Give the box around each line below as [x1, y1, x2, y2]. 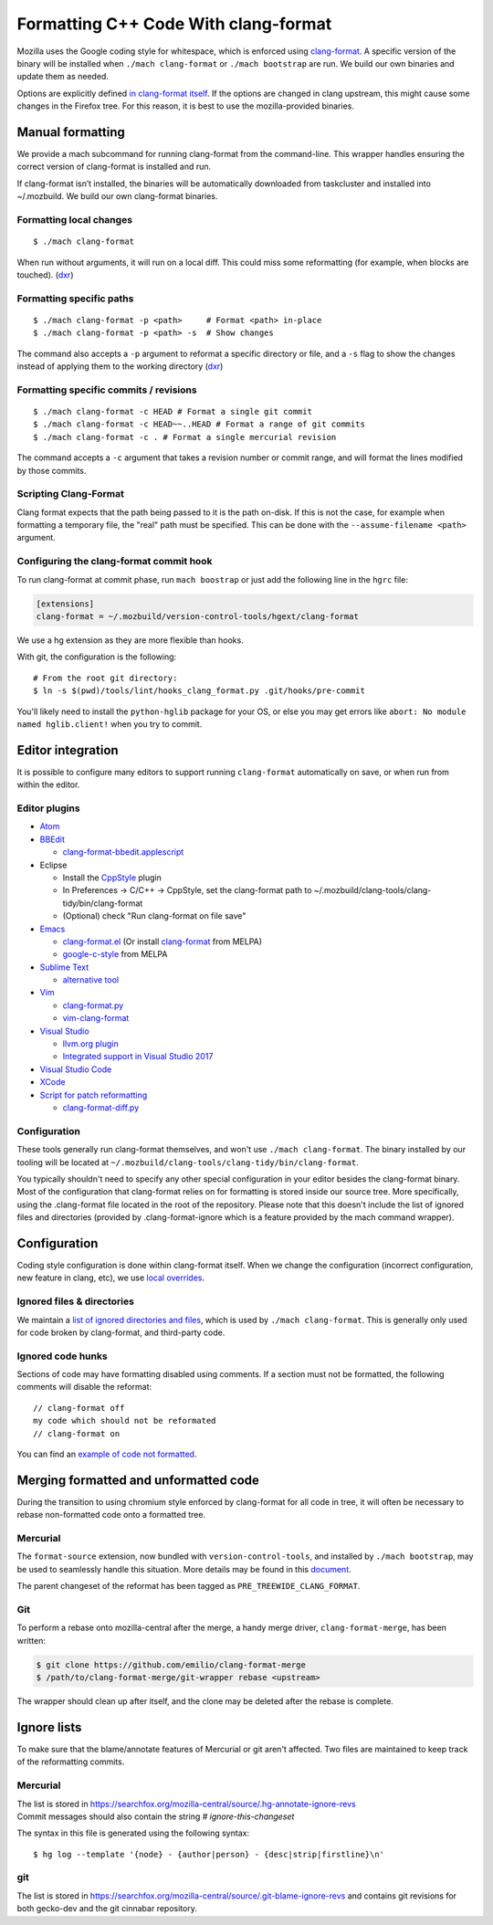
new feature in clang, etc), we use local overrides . [16, 1272, 205, 1283]
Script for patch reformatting [39, 1089, 148, 1100]
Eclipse [39, 859, 68, 870]
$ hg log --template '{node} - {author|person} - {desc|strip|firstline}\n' [33, 1849, 385, 1859]
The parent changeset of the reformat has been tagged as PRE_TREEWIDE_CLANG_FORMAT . [16, 1581, 361, 1592]
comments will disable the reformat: [16, 1382, 152, 1393]
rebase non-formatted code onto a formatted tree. [16, 1509, 205, 1520]
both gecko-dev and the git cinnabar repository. [16, 1903, 198, 1914]
